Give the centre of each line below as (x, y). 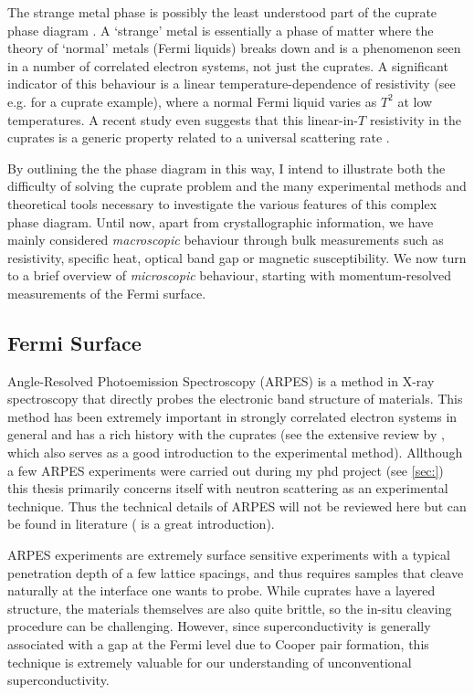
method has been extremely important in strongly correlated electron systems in (232, 416)
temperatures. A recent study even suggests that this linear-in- (183, 119)
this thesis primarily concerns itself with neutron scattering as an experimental (228, 488)
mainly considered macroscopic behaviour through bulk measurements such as (226, 240)
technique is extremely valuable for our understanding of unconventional (210, 662)
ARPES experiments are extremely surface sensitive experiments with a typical (229, 555)
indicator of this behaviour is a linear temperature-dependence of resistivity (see (232, 84)
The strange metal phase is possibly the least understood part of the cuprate (222, 12)
